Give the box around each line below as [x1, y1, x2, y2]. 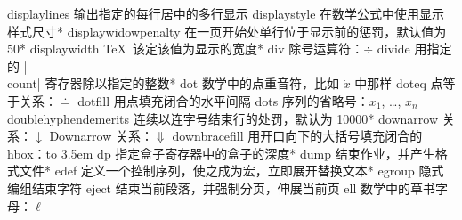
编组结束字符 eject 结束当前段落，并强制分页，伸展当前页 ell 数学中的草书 [7, 178, 436, 197]
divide [377, 39, 410, 58]
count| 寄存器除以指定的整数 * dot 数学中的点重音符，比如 [7, 74, 339, 93]
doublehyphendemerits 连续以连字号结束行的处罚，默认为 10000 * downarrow [7, 109, 439, 127]
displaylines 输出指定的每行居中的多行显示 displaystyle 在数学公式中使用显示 [7, 4, 445, 22]
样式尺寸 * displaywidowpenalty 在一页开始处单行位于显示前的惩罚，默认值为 [7, 21, 447, 40]
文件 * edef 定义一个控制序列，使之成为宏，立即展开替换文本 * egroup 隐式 [19, 161, 444, 180]
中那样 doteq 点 [354, 74, 443, 93]
